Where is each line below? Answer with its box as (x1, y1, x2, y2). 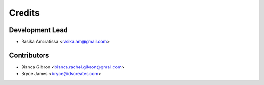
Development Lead (9, 26, 68, 34)
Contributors (9, 51, 49, 59)
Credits (9, 7, 40, 18)
